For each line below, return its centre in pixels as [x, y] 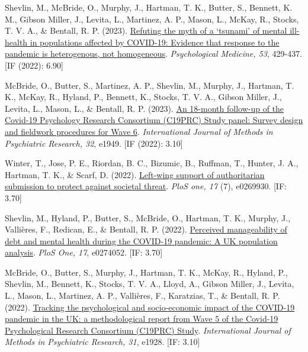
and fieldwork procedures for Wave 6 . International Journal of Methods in [139, 131]
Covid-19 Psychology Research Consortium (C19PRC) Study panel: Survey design [154, 120]
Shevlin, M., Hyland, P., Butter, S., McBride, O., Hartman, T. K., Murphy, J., [148, 217]
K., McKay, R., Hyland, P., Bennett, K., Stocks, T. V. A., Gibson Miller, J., [143, 97]
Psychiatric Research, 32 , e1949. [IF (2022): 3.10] [94, 143]
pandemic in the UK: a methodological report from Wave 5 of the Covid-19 [142, 319]
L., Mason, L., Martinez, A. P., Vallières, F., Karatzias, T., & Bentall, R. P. [142, 296]
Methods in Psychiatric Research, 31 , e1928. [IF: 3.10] [102, 342]
